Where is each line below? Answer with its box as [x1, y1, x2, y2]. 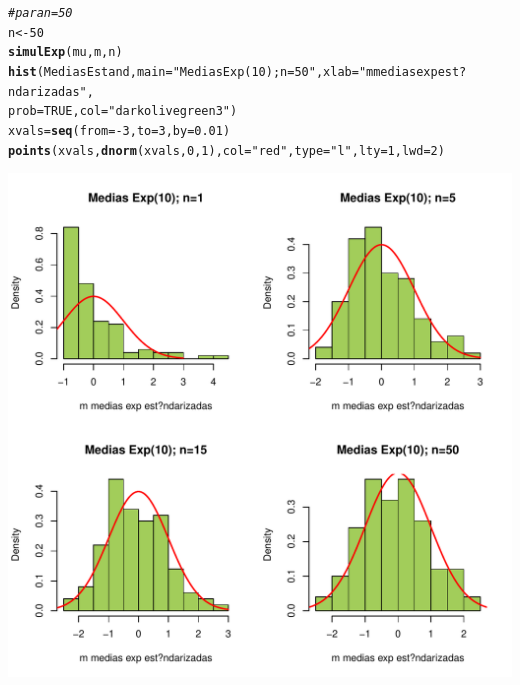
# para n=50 [8, 6, 73, 20]
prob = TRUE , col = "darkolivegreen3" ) [8, 104, 238, 119]
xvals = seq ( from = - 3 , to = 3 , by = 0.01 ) [8, 123, 231, 138]
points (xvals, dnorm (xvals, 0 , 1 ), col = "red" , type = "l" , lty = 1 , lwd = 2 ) [8, 143, 445, 158]
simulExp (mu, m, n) [8, 45, 123, 60]
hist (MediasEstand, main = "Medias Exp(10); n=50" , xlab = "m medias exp [8, 64, 438, 79]
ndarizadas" [8, 84, 87, 99]
